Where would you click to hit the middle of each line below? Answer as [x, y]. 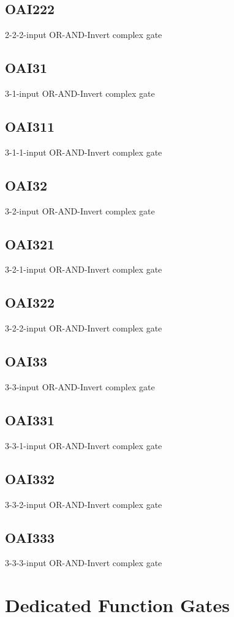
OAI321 [30, 244]
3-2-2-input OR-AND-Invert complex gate [84, 328]
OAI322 [30, 302]
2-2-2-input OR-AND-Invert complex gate [84, 35]
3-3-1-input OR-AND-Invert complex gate [84, 445]
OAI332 [30, 478]
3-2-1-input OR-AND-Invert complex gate [84, 269]
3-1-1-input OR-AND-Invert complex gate [84, 152]
